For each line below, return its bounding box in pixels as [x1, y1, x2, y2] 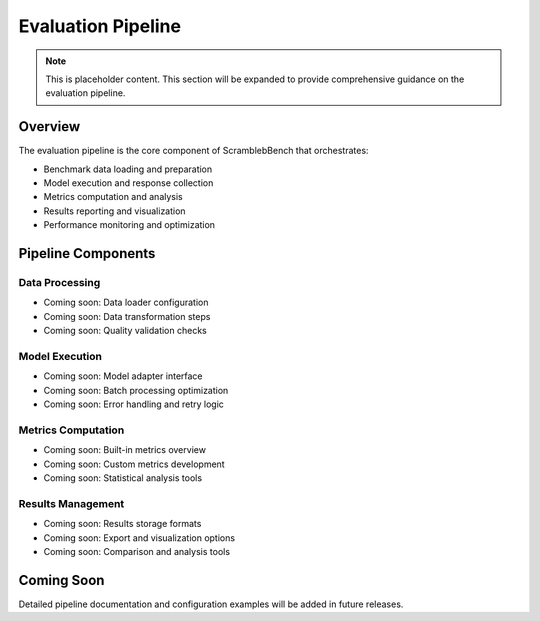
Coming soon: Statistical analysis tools [43, 471, 203, 484]
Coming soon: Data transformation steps [43, 310, 211, 322]
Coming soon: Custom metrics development [43, 458, 225, 470]
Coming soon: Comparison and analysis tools [43, 545, 230, 557]
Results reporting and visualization [43, 205, 186, 217]
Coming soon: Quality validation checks [43, 325, 207, 337]
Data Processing [18, 275, 101, 289]
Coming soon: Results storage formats [43, 518, 202, 530]
